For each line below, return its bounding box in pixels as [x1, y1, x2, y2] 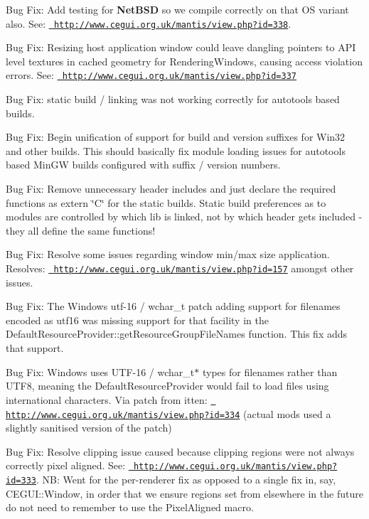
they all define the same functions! [6, 223, 156, 237]
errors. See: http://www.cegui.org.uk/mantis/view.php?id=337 [6, 68, 296, 82]
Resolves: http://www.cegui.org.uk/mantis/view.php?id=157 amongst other [6, 261, 354, 276]
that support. [6, 341, 64, 355]
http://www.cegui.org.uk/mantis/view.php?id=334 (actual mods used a [6, 406, 331, 421]
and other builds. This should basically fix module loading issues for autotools [6, 143, 346, 158]
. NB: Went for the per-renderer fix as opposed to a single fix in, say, [36, 472, 336, 486]
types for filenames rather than [202, 364, 338, 379]
